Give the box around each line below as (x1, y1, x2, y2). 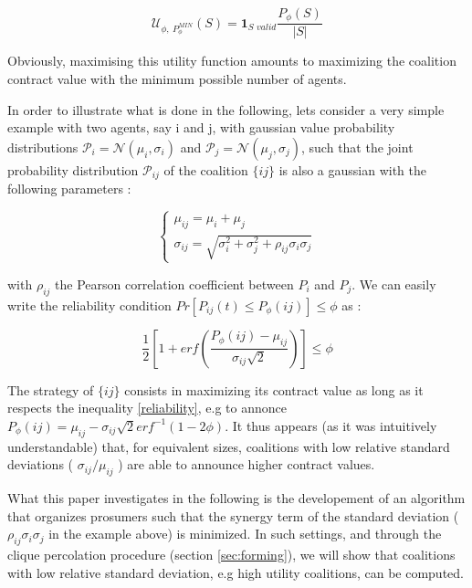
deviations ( (7, 455, 74, 474)
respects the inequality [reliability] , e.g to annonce (7, 398, 287, 417)
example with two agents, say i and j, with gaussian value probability (7, 118, 395, 137)
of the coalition (163, 160, 248, 179)
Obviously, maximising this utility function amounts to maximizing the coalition (7, 51, 456, 70)
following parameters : (7, 179, 131, 198)
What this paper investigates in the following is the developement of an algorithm (7, 488, 466, 507)
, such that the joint (301, 137, 414, 156)
